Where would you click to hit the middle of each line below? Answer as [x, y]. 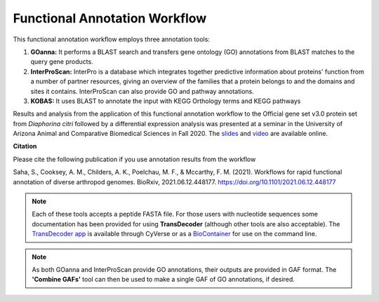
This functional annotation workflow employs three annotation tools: [112, 39]
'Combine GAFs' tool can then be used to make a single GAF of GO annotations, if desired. [163, 280]
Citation [25, 146]
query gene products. [62, 62]
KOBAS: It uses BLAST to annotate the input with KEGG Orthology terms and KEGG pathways [166, 101]
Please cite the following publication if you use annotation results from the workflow [134, 159]
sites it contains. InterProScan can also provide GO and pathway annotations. [142, 91]
